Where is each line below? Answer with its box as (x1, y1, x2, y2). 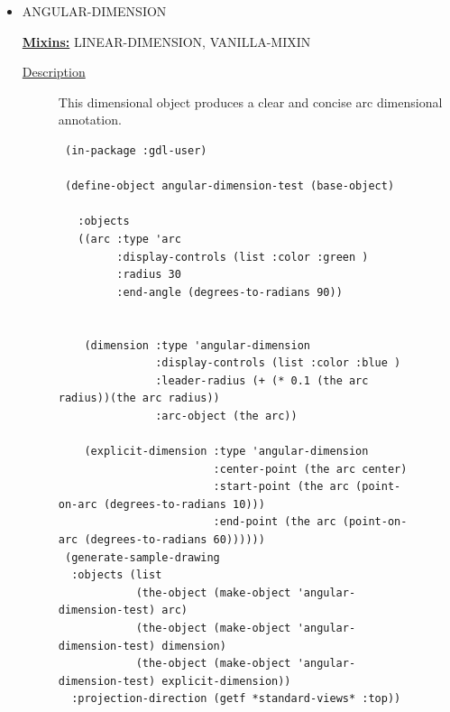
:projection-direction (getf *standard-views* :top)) (71, 692, 401, 706)
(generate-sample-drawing (64, 550, 220, 564)
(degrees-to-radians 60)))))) (84, 533, 265, 547)
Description (22, 62, 86, 81)
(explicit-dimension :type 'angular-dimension (84, 445, 369, 458)
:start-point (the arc (213, 480, 349, 494)
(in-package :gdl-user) (64, 143, 207, 157)
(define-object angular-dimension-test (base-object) (64, 180, 395, 193)
